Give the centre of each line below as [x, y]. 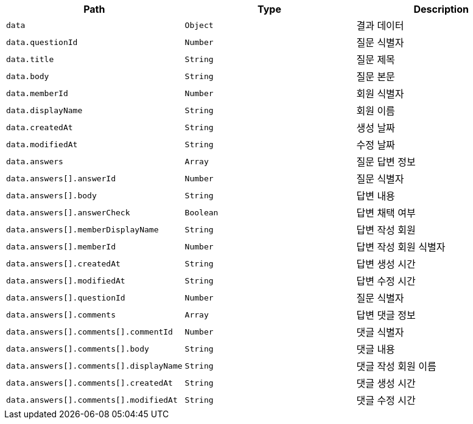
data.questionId [42, 42]
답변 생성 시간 [386, 264]
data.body [28, 76]
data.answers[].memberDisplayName [82, 229]
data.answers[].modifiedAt [66, 280]
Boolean [201, 212]
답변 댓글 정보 [386, 315]
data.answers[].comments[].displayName [94, 366]
